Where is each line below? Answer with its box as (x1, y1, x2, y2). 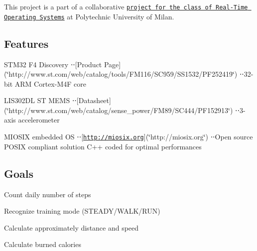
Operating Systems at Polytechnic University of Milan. (4, 11, 174, 21)
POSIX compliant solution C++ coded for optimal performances (4, 141, 202, 151)
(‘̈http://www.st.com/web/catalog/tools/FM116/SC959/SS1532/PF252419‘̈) (4, 69, 238, 79)
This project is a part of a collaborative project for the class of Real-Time (4, 1, 248, 11)
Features (4, 35, 49, 51)
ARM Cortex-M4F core (14, 78, 86, 89)
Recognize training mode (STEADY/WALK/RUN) (4, 206, 160, 216)
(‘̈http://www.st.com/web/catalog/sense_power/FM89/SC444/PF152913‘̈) (4, 105, 233, 115)
